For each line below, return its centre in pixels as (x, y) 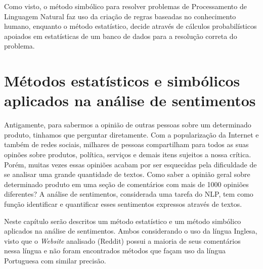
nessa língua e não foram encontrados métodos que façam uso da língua (115, 251)
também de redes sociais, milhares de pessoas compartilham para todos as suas (126, 144)
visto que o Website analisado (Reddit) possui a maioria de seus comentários (122, 240)
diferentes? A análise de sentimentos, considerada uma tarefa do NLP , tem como (129, 194)
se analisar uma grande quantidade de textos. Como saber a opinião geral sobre (127, 174)
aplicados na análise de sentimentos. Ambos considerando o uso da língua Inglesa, (131, 231)
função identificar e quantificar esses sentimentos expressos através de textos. (123, 204)
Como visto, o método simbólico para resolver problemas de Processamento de (125, 6)
